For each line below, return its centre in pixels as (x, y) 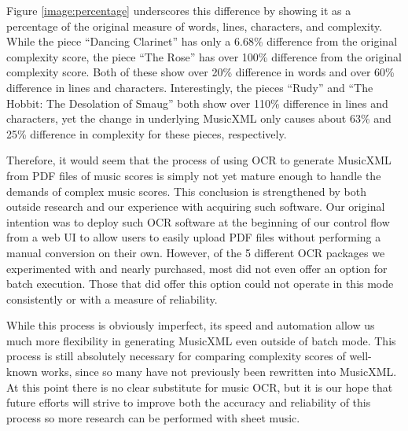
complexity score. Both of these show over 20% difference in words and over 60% (200, 72)
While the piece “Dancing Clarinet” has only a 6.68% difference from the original (202, 41)
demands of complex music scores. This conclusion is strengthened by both (186, 191)
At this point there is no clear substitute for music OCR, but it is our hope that (200, 387)
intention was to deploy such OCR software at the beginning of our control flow (198, 221)
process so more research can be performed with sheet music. (153, 417)
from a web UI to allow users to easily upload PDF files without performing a (194, 237)
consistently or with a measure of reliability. (112, 298)
